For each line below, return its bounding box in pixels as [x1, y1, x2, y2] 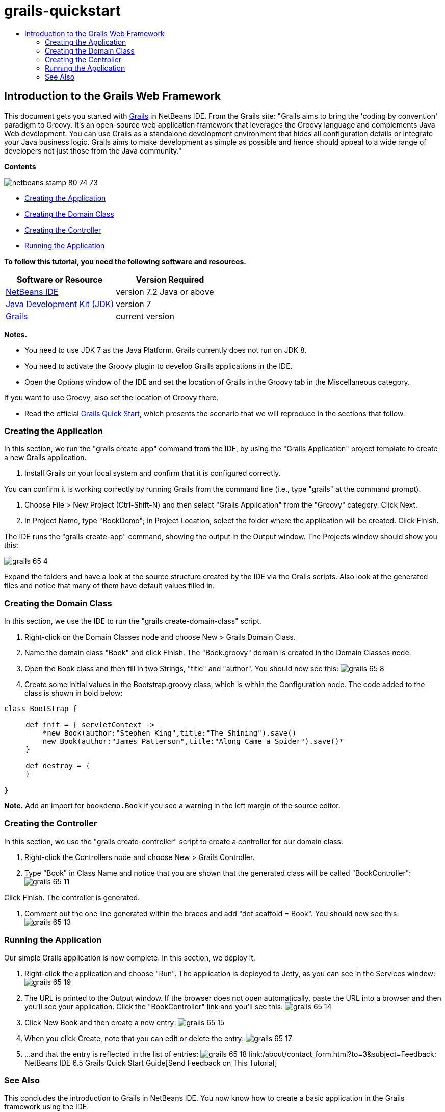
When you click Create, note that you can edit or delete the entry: [24, 1033, 244, 1043]
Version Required [136, 274, 204, 285]
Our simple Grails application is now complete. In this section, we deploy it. [4, 953, 255, 962]
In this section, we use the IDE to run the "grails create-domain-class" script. [4, 617, 261, 626]
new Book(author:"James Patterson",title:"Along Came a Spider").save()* [42, 737, 344, 746]
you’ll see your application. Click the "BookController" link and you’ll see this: [24, 1002, 283, 1011]
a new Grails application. [4, 453, 87, 462]
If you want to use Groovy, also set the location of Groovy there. [4, 393, 219, 402]
